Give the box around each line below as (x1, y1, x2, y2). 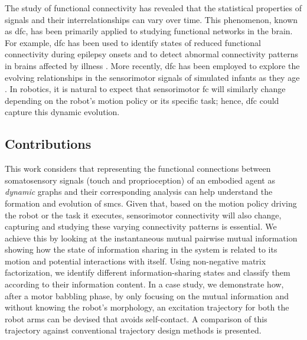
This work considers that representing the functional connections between (5, 162, 271, 175)
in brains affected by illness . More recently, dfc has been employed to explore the (5, 59, 300, 71)
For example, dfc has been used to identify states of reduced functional (5, 36, 261, 48)
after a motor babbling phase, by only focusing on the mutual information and (5, 289, 289, 302)
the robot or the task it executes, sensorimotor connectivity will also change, (5, 208, 282, 221)
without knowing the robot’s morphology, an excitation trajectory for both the (5, 301, 289, 313)
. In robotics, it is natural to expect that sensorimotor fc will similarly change (5, 83, 286, 95)
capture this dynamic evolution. (5, 106, 120, 118)
